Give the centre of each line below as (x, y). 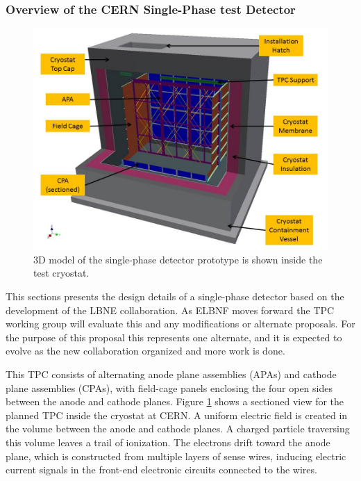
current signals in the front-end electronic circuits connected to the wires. (161, 470)
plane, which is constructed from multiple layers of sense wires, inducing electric (176, 456)
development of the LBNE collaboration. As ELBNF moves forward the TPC (170, 310)
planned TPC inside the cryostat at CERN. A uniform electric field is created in (177, 415)
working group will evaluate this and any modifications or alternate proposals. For (180, 324)
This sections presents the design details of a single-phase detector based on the (175, 296)
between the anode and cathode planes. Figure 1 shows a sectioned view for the (175, 401)
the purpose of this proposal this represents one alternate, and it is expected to (174, 337)
